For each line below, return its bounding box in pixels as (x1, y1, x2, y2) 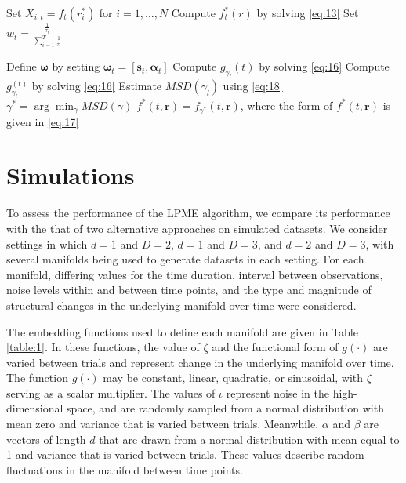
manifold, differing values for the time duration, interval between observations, (6, 266, 383, 282)
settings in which (6, 235, 88, 252)
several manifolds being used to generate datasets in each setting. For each (6, 251, 364, 267)
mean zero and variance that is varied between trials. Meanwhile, (6, 416, 319, 432)
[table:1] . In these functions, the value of (6, 339, 200, 355)
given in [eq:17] (6, 113, 79, 129)
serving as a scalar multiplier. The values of (6, 384, 216, 401)
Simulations (6, 159, 135, 191)
